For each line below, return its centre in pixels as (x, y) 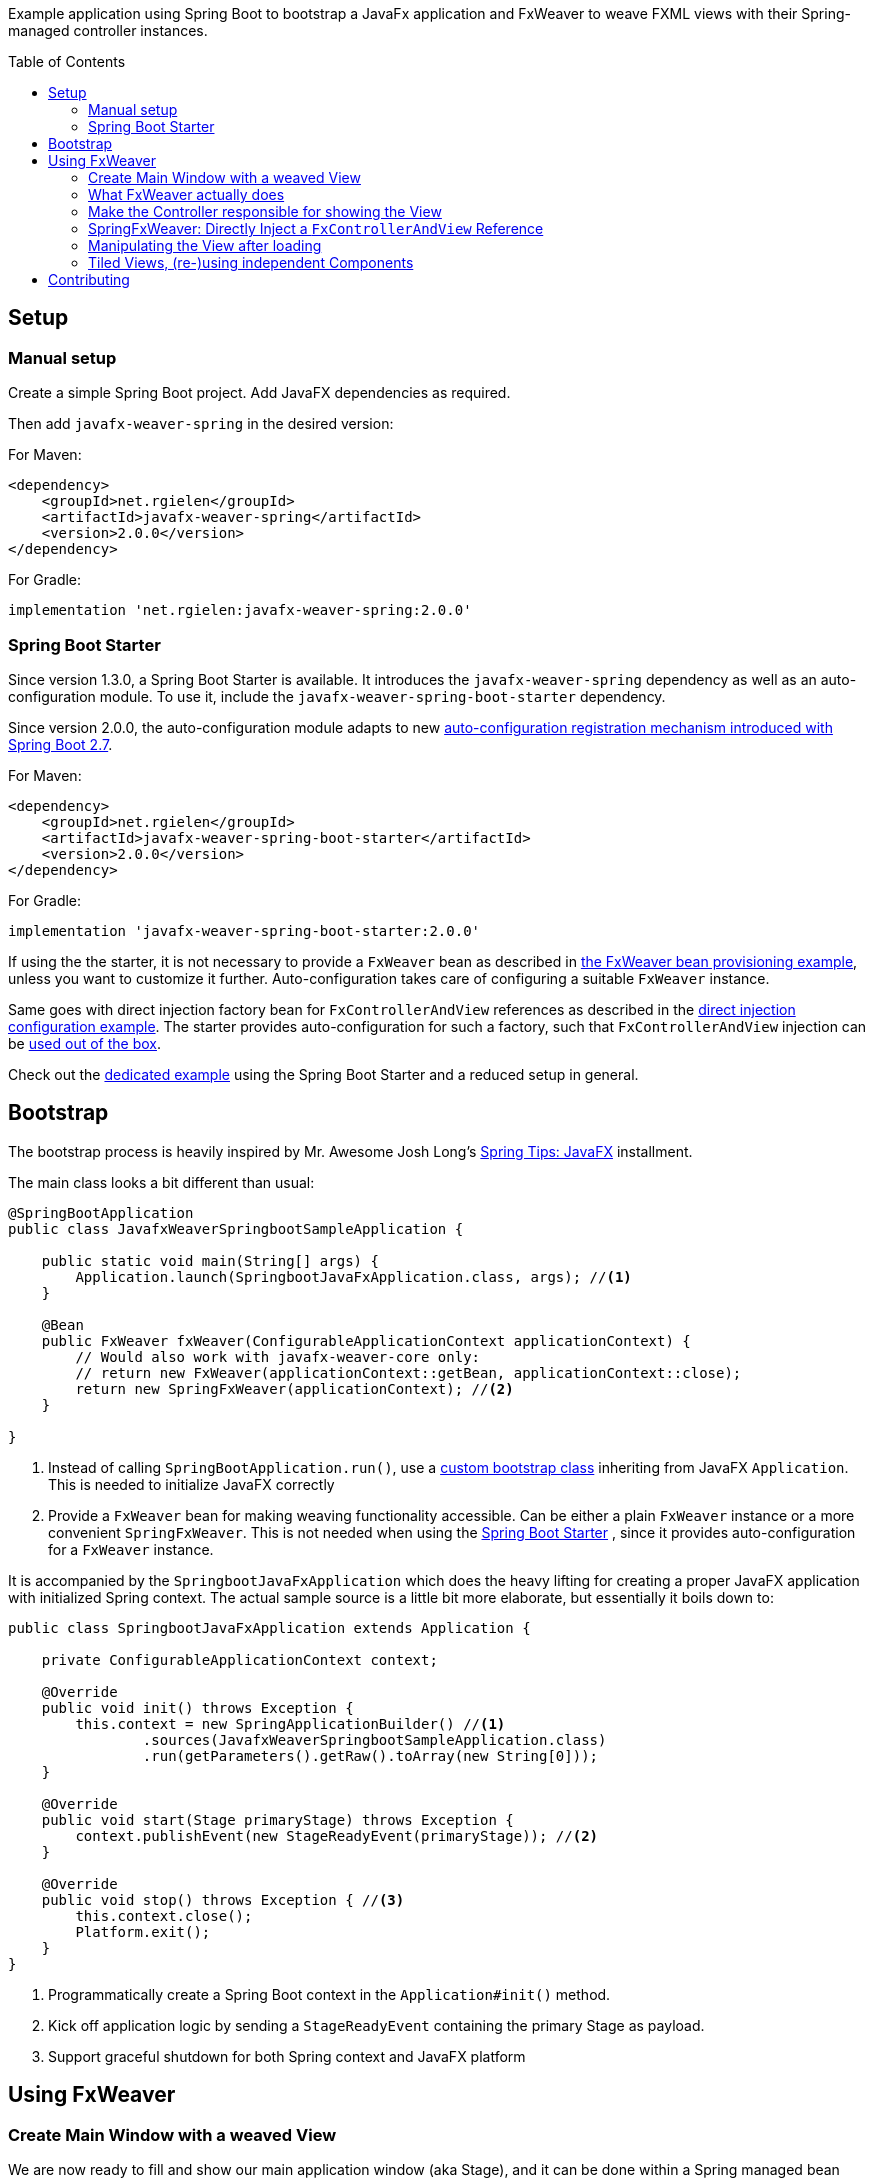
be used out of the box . (85, 1043)
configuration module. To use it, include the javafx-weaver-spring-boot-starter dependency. (337, 696)
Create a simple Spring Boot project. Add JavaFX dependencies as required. (259, 393)
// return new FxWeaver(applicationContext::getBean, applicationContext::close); (408, 1372)
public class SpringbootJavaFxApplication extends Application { (269, 1627)
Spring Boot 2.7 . (60, 744)
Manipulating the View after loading (205, 245)
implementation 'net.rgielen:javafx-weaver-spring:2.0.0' (240, 610)
